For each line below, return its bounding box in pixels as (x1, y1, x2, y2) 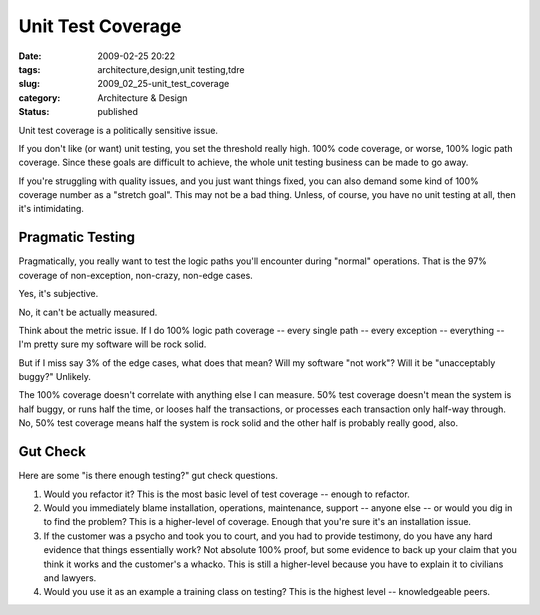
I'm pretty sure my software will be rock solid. (18, 338, 207, 350)
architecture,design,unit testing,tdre (97, 63, 245, 75)
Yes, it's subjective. (18, 288, 99, 300)
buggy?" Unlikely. (18, 371, 92, 383)
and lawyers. (43, 571, 97, 584)
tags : (18, 63, 41, 75)
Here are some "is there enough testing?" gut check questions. (18, 470, 279, 482)
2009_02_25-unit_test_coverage (97, 78, 230, 90)
